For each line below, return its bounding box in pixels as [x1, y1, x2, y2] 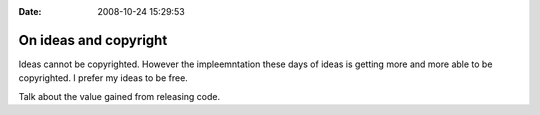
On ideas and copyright [18, 31, 168, 49]
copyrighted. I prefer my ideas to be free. [18, 72, 189, 84]
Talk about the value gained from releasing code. [18, 90, 220, 102]
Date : [18, 6, 42, 17]
